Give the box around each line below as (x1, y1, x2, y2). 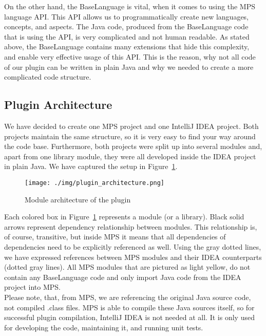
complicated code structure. (4, 71, 91, 82)
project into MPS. (4, 282, 61, 292)
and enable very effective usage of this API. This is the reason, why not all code (4, 51, 256, 62)
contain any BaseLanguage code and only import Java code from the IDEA (4, 271, 241, 282)
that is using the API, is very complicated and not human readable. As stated (4, 31, 250, 42)
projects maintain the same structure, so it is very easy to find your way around (4, 130, 256, 141)
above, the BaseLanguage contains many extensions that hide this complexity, (4, 41, 250, 52)
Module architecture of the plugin (25, 194, 131, 204)
